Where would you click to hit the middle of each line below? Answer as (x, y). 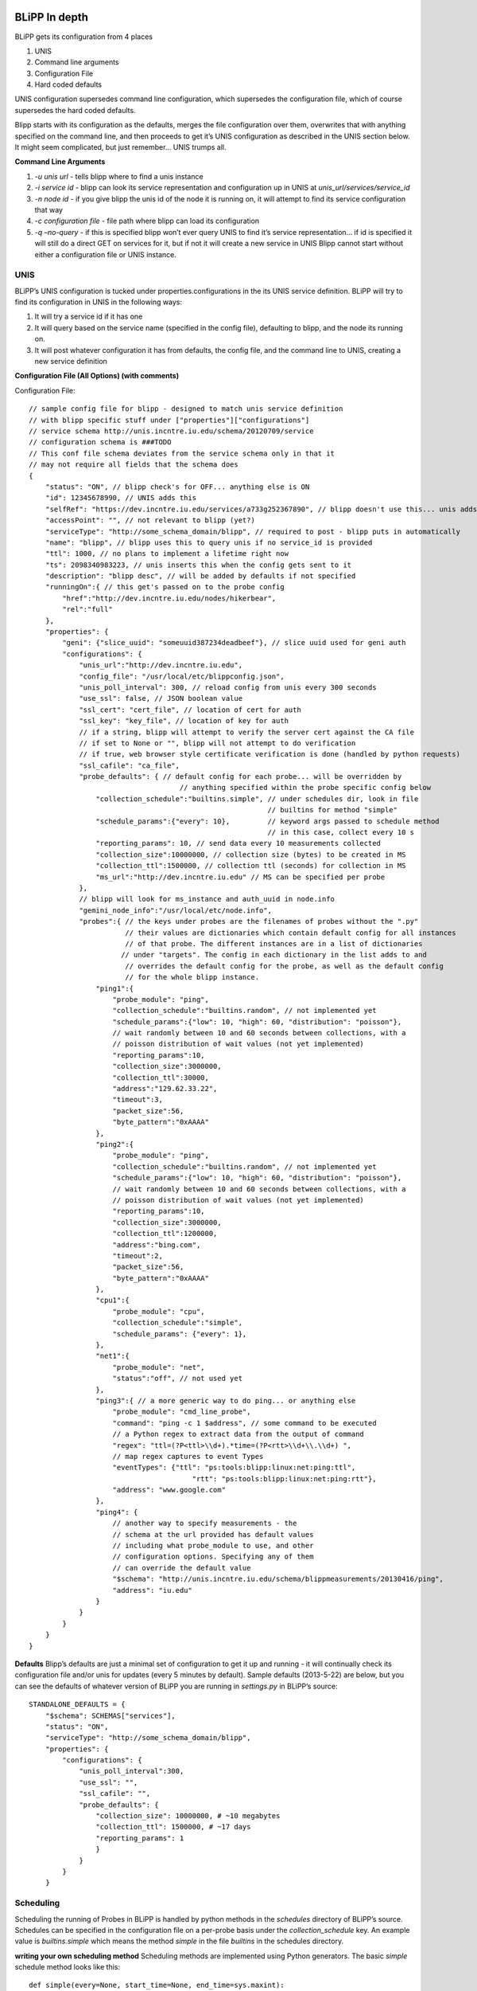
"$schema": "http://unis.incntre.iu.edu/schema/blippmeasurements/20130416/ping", (278, 1579)
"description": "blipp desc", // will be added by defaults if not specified (200, 576)
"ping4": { (117, 1512)
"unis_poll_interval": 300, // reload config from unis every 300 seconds (228, 687)
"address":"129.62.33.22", (165, 1089)
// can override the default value (182, 1568)
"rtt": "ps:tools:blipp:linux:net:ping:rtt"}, (284, 1479)
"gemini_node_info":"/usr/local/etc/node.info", (175, 910)
